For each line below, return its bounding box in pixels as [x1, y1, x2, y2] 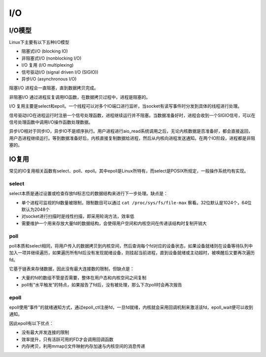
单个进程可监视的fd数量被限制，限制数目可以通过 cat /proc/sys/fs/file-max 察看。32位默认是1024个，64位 [21, 199, 252, 205]
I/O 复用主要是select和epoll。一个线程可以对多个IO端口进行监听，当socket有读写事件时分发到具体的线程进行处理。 [9, 103, 242, 109]
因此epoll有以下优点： [9, 320, 54, 326]
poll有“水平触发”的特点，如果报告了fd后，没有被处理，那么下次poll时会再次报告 [21, 281, 182, 287]
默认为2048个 [21, 206, 50, 212]
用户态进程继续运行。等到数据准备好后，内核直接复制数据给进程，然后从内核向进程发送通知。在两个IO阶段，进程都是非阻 [9, 135, 256, 141]
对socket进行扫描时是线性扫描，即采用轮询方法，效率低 [21, 213, 134, 219]
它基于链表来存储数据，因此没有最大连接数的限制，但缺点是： [9, 266, 134, 272]
